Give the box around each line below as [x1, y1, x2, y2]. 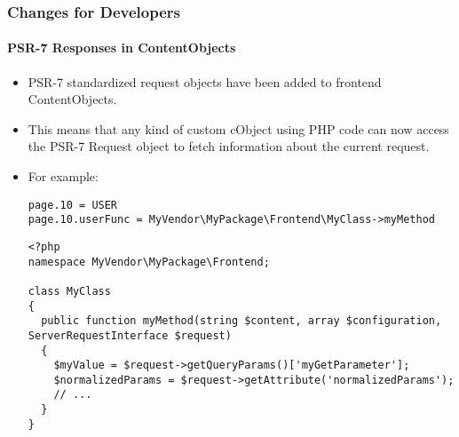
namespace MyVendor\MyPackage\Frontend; [28, 255, 270, 268]
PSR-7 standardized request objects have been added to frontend [28, 72, 382, 91]
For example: [28, 167, 99, 186]
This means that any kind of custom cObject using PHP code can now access [28, 119, 449, 138]
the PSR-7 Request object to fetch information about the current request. [28, 137, 430, 155]
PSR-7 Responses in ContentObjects [7, 38, 236, 57]
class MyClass [28, 284, 111, 298]
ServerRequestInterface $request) [28, 329, 232, 342]
